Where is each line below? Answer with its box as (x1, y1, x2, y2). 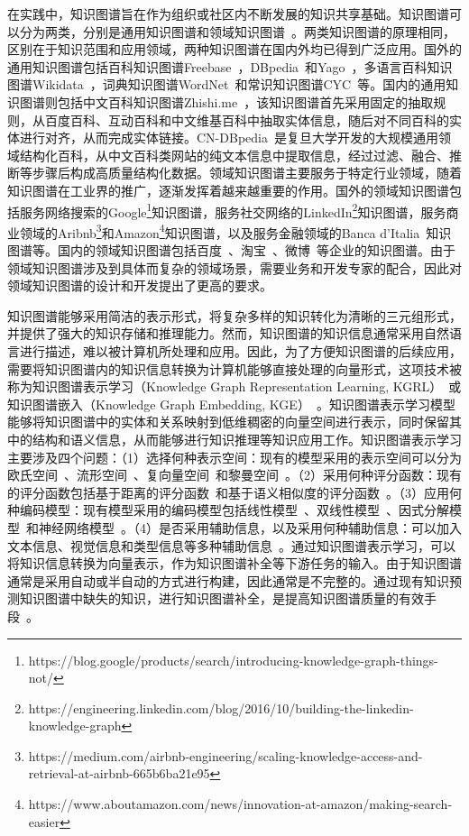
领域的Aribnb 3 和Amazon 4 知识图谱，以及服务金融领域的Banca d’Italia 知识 (19, 220, 452, 242)
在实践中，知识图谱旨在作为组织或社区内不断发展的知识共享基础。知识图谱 (7, 5, 449, 23)
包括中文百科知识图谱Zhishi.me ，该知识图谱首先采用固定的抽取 (57, 92, 434, 111)
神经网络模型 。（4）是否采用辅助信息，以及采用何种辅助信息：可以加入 (38, 518, 462, 537)
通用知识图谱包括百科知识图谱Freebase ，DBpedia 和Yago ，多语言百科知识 (7, 57, 453, 76)
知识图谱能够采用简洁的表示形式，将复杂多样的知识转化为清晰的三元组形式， (7, 306, 462, 325)
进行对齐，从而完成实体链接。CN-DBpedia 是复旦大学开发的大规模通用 (19, 128, 438, 147)
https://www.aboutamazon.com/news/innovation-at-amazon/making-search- (28, 795, 453, 813)
